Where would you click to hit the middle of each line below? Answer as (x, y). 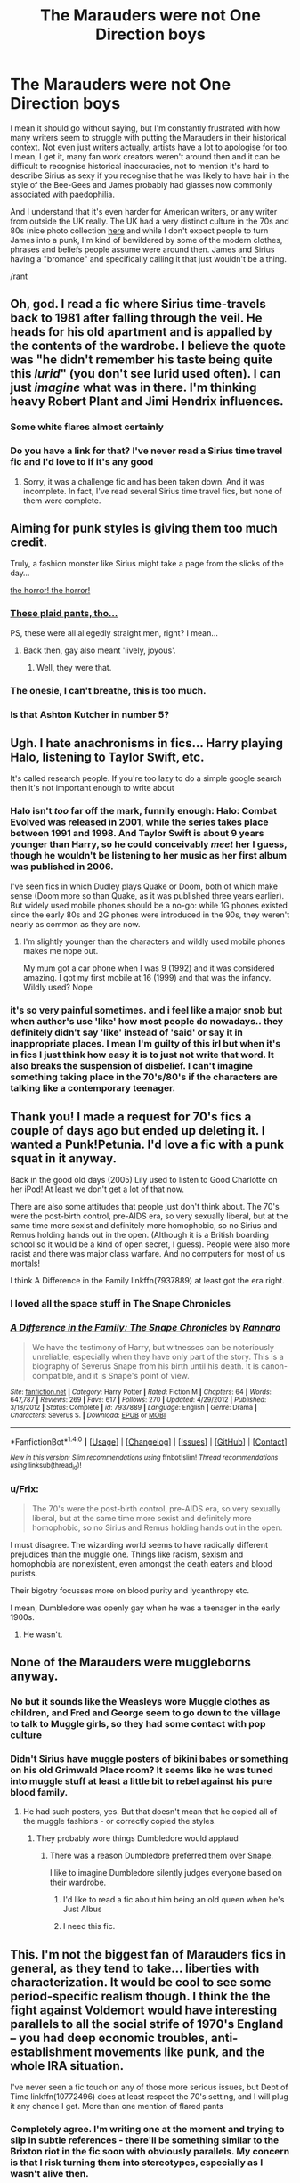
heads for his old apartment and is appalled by (142, 332)
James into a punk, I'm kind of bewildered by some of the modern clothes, (146, 240)
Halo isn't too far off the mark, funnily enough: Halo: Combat (144, 811)
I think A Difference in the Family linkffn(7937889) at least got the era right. (147, 1281)
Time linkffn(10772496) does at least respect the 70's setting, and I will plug (149, 2097)
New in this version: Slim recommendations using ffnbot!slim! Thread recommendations (144, 1458)
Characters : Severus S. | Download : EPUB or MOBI (88, 1415)
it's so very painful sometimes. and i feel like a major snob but (146, 1010)
